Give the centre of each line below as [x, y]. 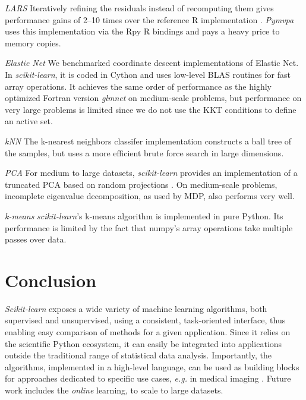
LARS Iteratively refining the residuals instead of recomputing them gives [139, 8]
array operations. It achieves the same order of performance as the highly [138, 86]
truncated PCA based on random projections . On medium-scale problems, [141, 184]
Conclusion [51, 280]
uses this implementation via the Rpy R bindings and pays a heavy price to [142, 31]
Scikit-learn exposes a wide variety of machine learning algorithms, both [136, 308]
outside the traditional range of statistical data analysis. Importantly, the [138, 355]
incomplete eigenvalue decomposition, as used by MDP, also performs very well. [150, 196]
